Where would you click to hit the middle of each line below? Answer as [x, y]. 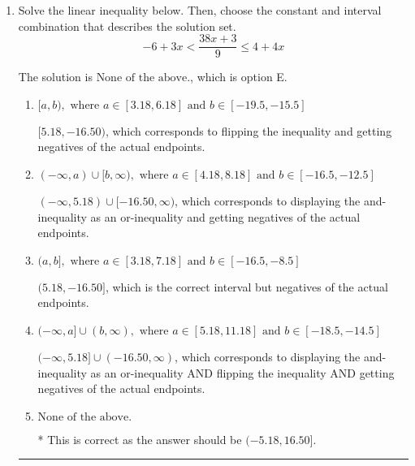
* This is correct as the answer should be [140, 439]
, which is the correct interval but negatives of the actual [246, 286]
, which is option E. [239, 77]
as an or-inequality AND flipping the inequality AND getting [242, 372]
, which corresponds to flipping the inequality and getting [249, 130]
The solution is [55, 77]
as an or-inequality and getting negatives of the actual [225, 216]
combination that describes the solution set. [127, 26]
